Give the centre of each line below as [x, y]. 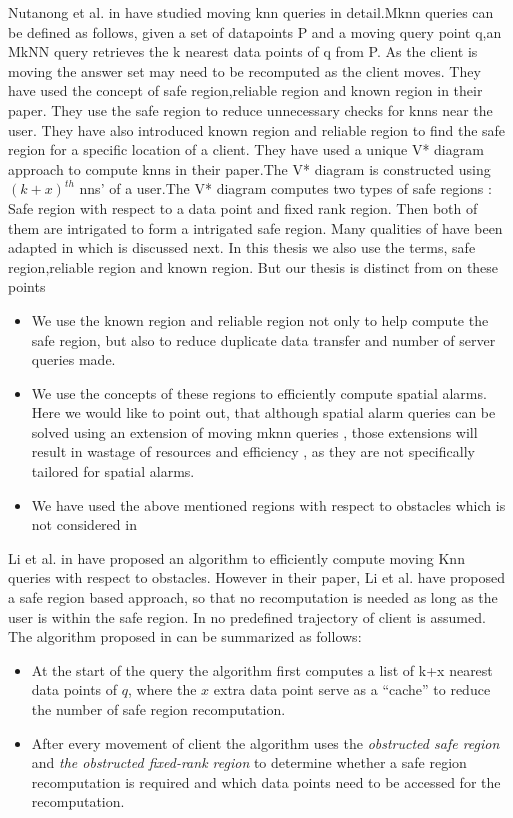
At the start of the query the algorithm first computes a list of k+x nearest [262, 669]
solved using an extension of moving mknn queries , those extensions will [254, 431]
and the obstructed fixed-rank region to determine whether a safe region [249, 762]
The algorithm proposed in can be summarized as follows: [185, 636]
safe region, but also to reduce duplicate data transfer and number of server [263, 339]
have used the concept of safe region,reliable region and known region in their [245, 90]
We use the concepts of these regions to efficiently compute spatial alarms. [259, 392]
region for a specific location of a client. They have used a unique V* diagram [246, 149]
